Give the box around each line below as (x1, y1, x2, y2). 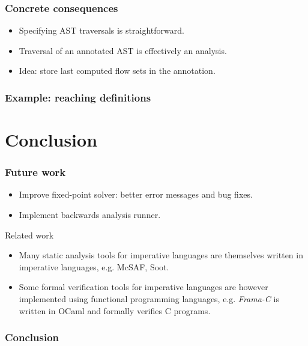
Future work (5, 165, 66, 180)
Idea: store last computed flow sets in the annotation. (19, 64, 216, 77)
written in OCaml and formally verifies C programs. (19, 304, 211, 317)
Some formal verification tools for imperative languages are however (19, 281, 268, 293)
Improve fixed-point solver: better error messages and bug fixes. (19, 188, 253, 201)
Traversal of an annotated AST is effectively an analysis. (19, 44, 227, 56)
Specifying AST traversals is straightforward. (19, 24, 184, 37)
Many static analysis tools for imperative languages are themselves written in (19, 249, 303, 261)
